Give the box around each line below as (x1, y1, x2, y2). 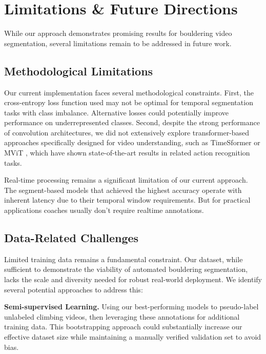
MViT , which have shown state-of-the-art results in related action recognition (4, 147, 250, 158)
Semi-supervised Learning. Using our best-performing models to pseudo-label (4, 301, 259, 312)
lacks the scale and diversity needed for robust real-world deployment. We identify (4, 274, 262, 285)
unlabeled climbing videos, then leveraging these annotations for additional (4, 311, 240, 322)
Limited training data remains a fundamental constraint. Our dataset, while (4, 253, 243, 264)
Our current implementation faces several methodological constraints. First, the (4, 87, 254, 97)
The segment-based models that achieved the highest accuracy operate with (4, 184, 242, 195)
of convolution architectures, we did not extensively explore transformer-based (4, 127, 250, 137)
